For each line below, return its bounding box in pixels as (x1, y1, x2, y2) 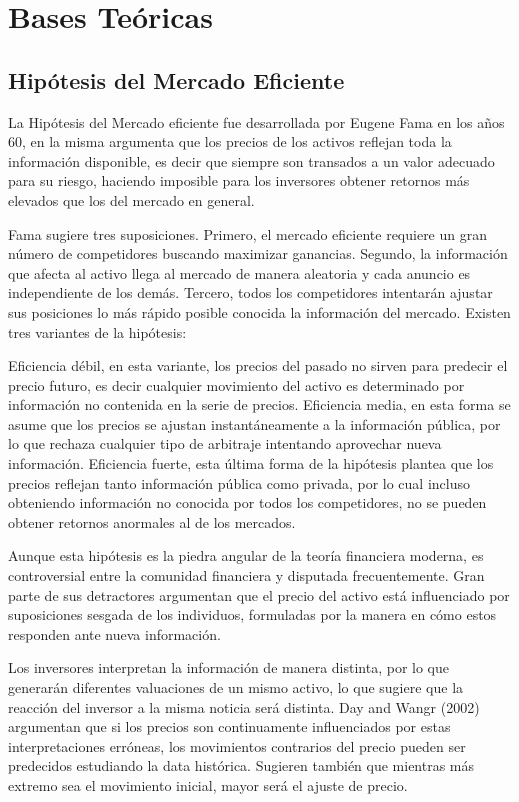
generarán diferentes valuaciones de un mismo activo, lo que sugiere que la (8, 677, 464, 698)
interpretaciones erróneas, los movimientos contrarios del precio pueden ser (8, 735, 466, 756)
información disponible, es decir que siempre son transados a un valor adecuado (8, 150, 495, 171)
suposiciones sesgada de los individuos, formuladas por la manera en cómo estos (8, 604, 497, 625)
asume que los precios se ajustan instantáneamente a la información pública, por (8, 413, 501, 434)
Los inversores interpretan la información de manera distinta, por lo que (8, 657, 450, 678)
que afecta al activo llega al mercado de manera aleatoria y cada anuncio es (8, 262, 471, 283)
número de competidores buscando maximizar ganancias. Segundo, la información (8, 243, 508, 264)
